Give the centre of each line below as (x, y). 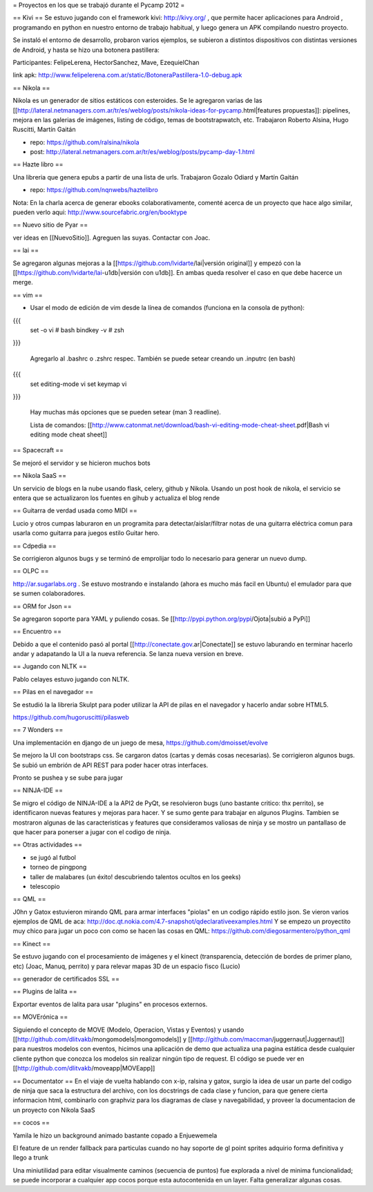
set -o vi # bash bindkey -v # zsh (77, 330)
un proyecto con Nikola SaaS (54, 1110)
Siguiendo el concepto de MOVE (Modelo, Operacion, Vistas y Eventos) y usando (128, 1030)
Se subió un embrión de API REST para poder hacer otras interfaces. (111, 765)
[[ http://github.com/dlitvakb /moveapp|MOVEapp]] (84, 1068)
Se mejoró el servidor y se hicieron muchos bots (82, 463)
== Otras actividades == (48, 845)
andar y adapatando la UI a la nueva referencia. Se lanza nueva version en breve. (128, 654)
